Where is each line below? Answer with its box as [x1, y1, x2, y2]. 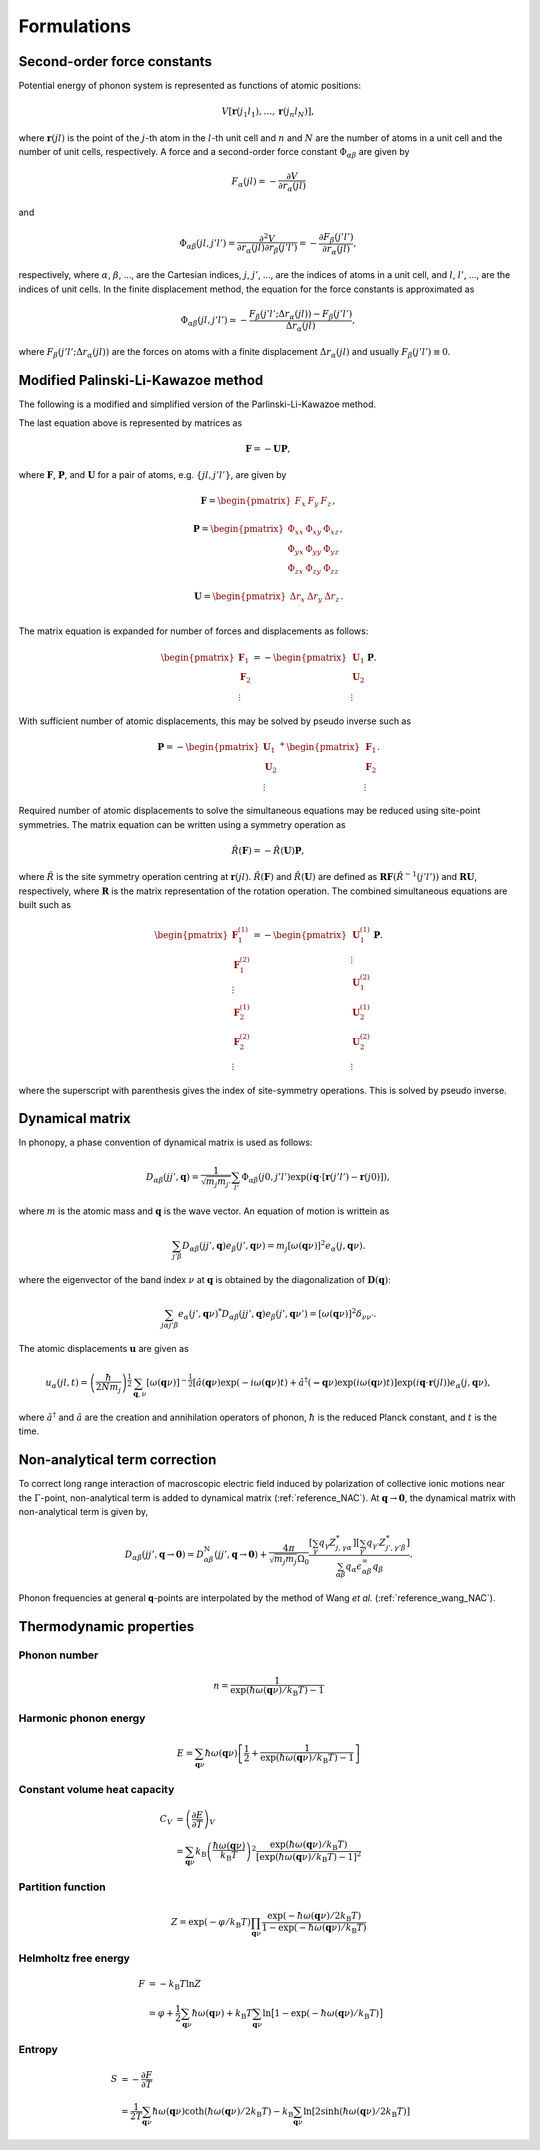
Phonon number [18, 1648, 99, 1662]
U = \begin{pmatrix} [193, 590, 287, 602]
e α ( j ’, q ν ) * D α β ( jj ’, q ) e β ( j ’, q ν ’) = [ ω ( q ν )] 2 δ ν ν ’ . [177, 1306, 377, 1322]
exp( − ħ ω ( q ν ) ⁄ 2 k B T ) [266, 1910, 362, 1924]
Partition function [18, 1880, 106, 1894]
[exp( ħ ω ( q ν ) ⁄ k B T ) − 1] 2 [255, 1849, 362, 1865]
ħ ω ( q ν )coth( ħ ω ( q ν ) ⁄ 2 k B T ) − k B [151, 2105, 294, 2119]
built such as [18, 899, 72, 911]
